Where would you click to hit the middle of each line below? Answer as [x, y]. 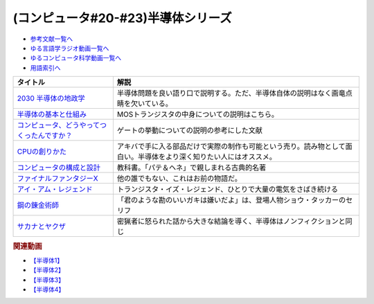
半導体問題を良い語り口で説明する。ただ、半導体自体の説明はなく [224, 93]
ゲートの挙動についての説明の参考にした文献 [189, 130]
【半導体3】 [47, 280]
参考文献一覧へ [51, 39]
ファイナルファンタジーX [57, 179]
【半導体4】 [47, 289]
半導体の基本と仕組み [52, 114]
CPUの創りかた [42, 152]
